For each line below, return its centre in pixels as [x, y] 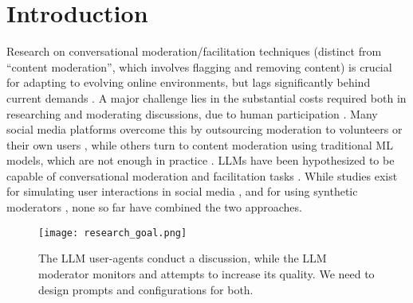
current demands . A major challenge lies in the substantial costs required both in [206, 97]
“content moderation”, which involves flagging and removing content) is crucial [199, 66]
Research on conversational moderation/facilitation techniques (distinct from [194, 51]
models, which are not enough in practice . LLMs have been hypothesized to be [201, 160]
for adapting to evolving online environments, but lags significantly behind [189, 82]
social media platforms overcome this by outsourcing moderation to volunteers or [205, 129]
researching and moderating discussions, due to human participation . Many [192, 113]
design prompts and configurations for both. [146, 289]
